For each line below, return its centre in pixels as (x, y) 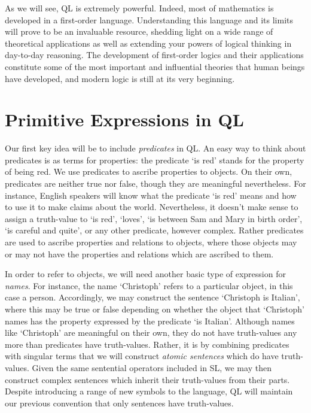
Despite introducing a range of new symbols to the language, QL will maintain (149, 391)
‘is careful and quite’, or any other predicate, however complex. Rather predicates (154, 230)
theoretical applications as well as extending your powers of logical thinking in (148, 43)
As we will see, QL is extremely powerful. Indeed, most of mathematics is (139, 8)
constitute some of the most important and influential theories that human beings (155, 66)
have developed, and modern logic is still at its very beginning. (120, 78)
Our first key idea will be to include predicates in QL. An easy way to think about (155, 148)
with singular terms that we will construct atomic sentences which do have (142, 356)
